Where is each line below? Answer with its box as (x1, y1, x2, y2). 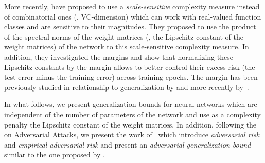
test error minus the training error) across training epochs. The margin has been (4, 71, 258, 82)
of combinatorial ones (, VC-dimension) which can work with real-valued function (4, 11, 261, 22)
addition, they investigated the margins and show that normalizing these (4, 51, 233, 62)
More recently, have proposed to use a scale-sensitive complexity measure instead (4, 1, 260, 11)
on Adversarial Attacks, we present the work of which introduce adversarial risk (4, 129, 260, 140)
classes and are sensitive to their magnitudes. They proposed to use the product (4, 21, 256, 32)
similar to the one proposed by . (4, 149, 105, 160)
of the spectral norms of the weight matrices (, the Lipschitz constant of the (4, 31, 243, 42)
